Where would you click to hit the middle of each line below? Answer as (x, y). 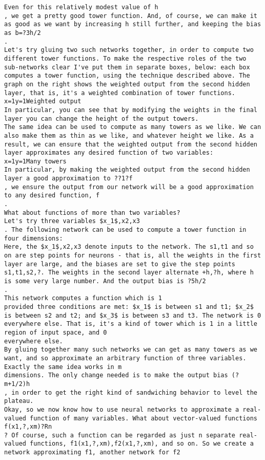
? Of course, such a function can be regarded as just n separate (120, 435)
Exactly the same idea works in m (63, 367)
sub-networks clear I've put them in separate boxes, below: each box (127, 67)
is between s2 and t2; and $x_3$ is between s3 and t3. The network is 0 (133, 315)
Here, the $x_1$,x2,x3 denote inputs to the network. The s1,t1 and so (129, 247)
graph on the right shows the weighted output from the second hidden (127, 84)
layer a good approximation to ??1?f (68, 179)
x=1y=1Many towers (35, 161)
